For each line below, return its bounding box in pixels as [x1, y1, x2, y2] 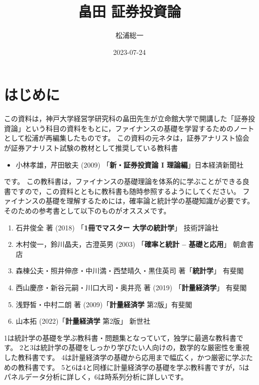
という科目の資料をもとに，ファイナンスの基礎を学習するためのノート [24, 123, 255, 133]
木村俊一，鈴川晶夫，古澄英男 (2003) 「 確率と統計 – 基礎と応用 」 [15, 239, 231, 249]
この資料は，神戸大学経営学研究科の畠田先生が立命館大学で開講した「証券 [4, 113, 248, 124]
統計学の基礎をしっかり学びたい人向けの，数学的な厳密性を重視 [40, 342, 250, 353]
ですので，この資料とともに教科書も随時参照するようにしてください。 [10, 186, 241, 196]
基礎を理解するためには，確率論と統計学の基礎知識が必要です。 [45, 195, 255, 206]
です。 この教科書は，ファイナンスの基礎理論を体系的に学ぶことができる [4, 176, 243, 187]
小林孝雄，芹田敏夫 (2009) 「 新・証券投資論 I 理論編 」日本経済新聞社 [15, 159, 244, 170]
